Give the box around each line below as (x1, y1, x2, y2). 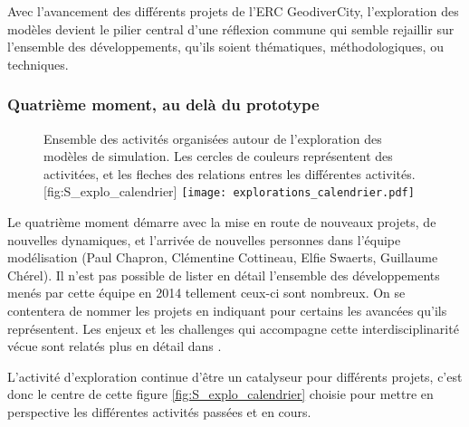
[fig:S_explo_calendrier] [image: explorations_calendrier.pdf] (43, 182, 415, 201)
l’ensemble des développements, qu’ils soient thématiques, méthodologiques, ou (7, 37, 444, 56)
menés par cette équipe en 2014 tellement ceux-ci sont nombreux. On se (7, 283, 406, 302)
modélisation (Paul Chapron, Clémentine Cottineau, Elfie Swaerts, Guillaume (7, 248, 438, 267)
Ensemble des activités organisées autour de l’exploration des (43, 128, 382, 147)
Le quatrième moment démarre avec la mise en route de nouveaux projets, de (7, 213, 436, 232)
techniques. (7, 54, 69, 73)
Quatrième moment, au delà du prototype (7, 93, 320, 116)
